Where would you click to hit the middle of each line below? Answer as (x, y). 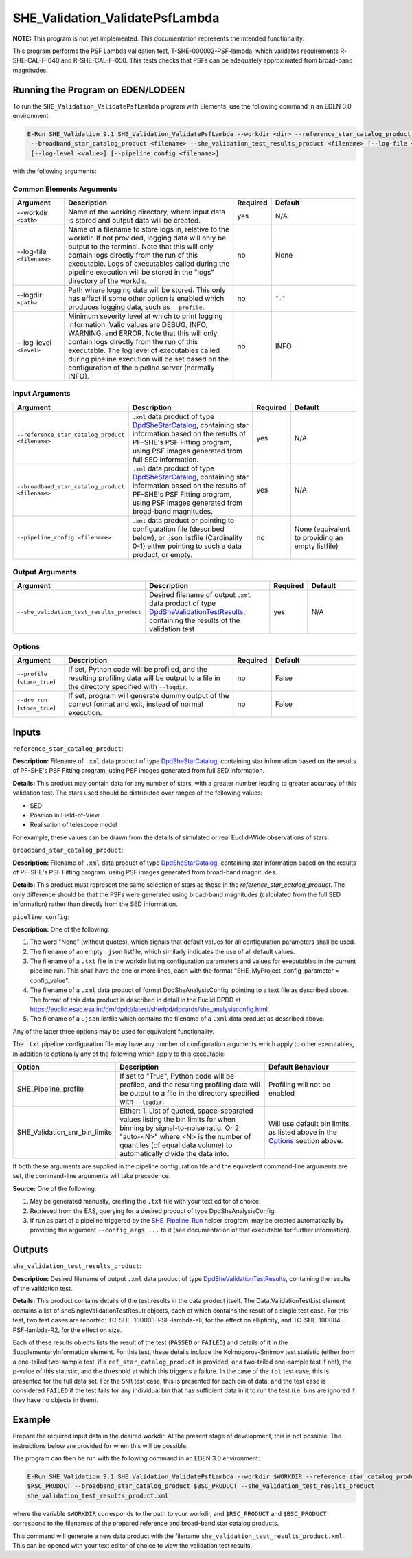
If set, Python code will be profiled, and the (138, 670)
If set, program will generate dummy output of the (149, 696)
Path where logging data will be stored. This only (147, 290)
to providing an (319, 537)
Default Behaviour (298, 1067)
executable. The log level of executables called (144, 350)
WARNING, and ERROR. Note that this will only (143, 333)
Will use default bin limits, (310, 1124)
